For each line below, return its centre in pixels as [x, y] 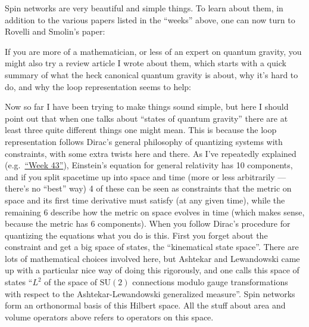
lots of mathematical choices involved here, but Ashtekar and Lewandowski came [152, 258]
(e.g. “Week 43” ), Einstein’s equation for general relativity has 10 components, [149, 165]
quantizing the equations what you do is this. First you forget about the [136, 235]
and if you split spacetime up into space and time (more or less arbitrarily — [146, 176]
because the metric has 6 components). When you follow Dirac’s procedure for [148, 223]
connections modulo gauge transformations [210, 282]
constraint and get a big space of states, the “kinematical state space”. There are [152, 247]
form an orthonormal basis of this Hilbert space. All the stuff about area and [145, 305]
